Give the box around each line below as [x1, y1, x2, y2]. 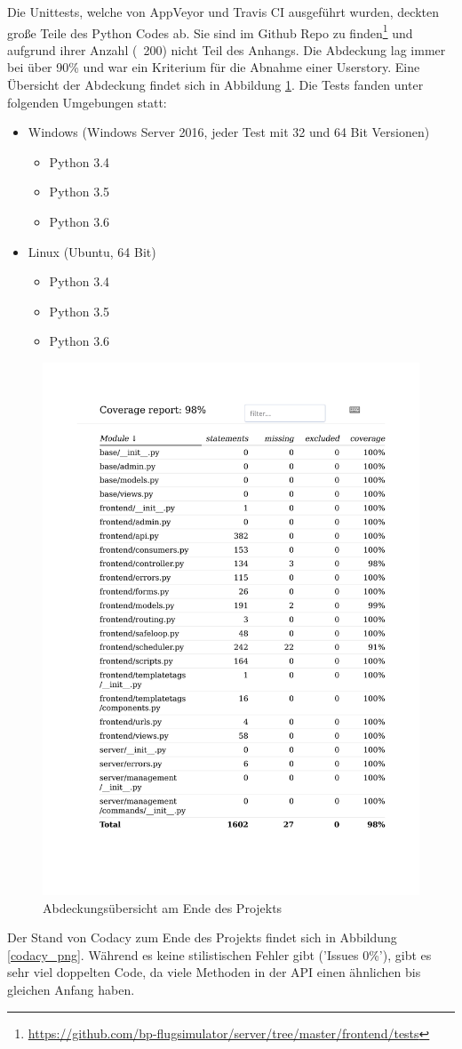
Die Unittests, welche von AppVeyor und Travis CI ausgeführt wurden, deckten [7, 3, 439, 20]
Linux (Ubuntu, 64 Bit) [28, 242, 156, 260]
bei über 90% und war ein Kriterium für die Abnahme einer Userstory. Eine [7, 58, 420, 76]
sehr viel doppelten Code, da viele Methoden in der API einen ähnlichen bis [7, 963, 421, 981]
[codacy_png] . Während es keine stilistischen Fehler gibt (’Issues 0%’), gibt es [7, 945, 432, 964]
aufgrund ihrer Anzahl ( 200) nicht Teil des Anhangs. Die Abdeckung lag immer [7, 40, 446, 59]
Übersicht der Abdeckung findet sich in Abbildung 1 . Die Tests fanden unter [7, 76, 424, 94]
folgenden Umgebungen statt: [7, 92, 167, 111]
